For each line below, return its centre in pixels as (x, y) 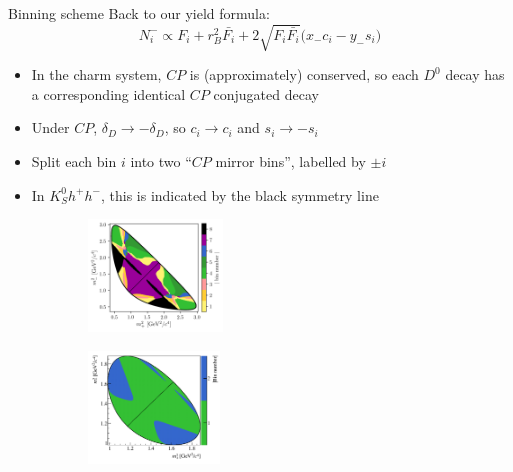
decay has (475, 74)
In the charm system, (96, 74)
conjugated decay (266, 93)
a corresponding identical (108, 93)
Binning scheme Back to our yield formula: (139, 13)
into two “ (161, 160)
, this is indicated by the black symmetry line (239, 194)
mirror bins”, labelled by (290, 160)
